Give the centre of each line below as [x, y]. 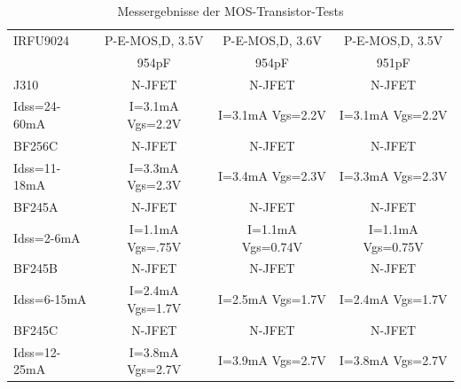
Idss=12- [37, 351]
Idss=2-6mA [47, 237]
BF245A [36, 207]
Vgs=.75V [154, 246]
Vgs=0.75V [393, 246]
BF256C [36, 145]
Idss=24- [37, 106]
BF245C [36, 329]
